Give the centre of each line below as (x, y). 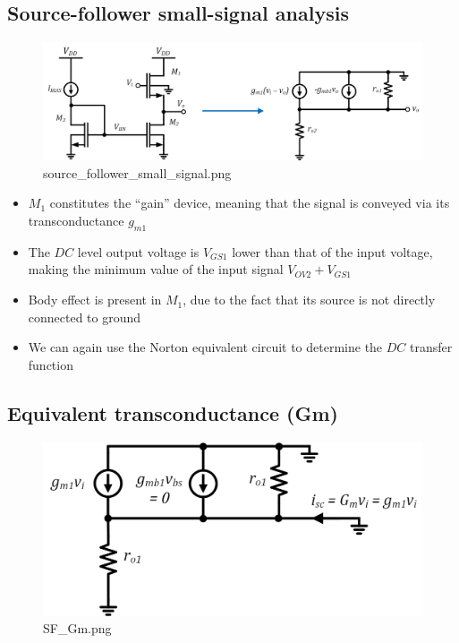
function (51, 364)
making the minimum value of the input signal (156, 269)
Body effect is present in (95, 300)
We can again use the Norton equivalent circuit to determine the (205, 347)
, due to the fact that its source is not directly (309, 300)
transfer (431, 347)
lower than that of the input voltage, (332, 251)
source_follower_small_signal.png (137, 172)
